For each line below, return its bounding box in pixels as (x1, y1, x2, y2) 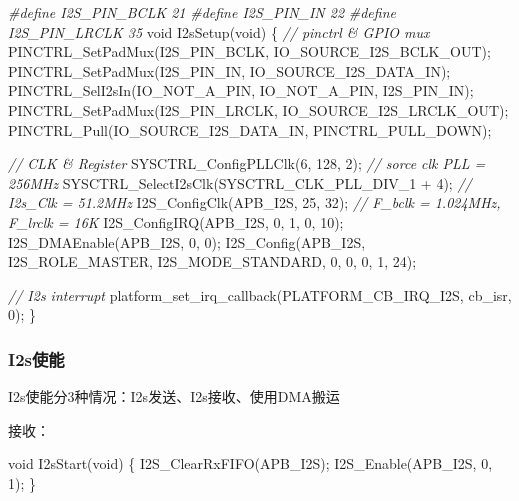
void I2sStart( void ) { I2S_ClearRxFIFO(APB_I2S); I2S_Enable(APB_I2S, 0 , (8, 453, 493, 474)
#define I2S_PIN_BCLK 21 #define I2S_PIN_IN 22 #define (8, 2, 396, 22)
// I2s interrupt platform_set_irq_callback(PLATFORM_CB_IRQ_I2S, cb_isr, (8, 284, 512, 305)
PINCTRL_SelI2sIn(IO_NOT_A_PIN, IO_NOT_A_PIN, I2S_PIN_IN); (8, 80, 474, 101)
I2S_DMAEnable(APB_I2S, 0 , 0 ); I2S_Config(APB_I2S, (8, 231, 366, 252)
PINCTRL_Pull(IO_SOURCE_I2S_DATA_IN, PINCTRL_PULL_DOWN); (8, 119, 492, 140)
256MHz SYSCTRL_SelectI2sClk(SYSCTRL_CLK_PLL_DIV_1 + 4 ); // (8, 172, 472, 193)
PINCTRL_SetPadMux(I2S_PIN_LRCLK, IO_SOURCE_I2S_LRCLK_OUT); (8, 99, 509, 120)
